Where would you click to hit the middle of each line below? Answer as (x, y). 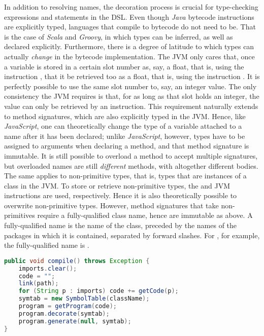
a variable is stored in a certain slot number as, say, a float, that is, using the (124, 66)
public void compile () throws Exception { (77, 261)
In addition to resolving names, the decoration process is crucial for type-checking (131, 7)
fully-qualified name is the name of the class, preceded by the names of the (121, 225)
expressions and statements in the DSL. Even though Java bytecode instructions (129, 16)
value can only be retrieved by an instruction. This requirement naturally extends (131, 106)
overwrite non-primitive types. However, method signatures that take (111, 205)
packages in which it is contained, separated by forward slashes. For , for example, (132, 235)
